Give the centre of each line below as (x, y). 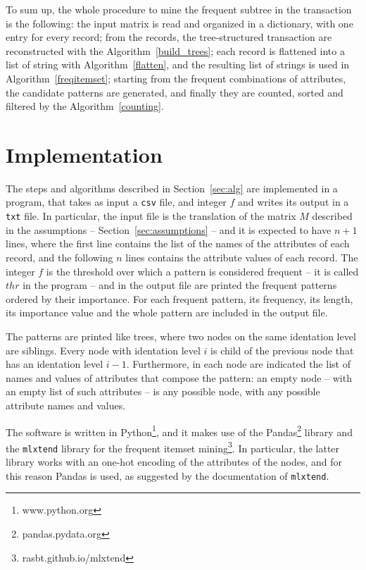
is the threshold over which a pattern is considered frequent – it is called (202, 271)
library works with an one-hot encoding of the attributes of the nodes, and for (174, 462)
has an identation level (55, 364)
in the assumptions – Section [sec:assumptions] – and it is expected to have (169, 229)
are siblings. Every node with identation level (103, 350)
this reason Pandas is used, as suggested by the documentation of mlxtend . (168, 475)
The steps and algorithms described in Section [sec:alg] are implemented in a (172, 188)
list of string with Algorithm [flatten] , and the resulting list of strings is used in (178, 64)
